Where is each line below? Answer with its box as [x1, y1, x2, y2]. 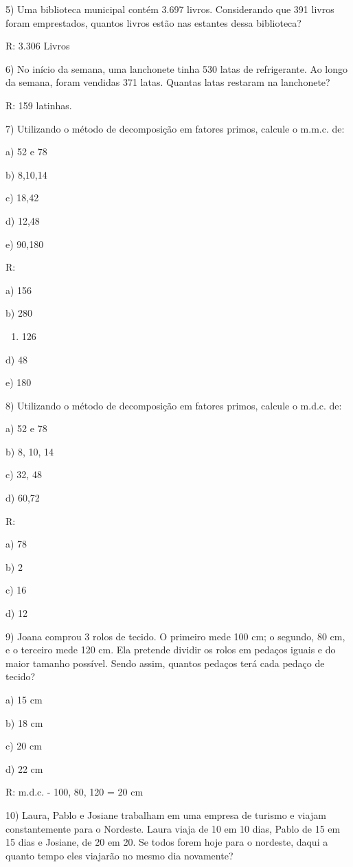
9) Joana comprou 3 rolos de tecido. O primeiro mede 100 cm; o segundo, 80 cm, [5, 629, 345, 643]
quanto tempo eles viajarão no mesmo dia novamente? [5, 848, 234, 862]
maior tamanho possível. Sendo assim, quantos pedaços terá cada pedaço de [5, 655, 325, 670]
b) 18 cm [5, 715, 43, 730]
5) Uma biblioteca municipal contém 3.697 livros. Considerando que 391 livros [5, 2, 334, 16]
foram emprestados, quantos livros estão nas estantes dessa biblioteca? [5, 15, 301, 30]
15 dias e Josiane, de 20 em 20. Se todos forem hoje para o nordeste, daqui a [5, 835, 328, 849]
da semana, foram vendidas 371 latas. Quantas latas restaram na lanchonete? [5, 75, 330, 89]
